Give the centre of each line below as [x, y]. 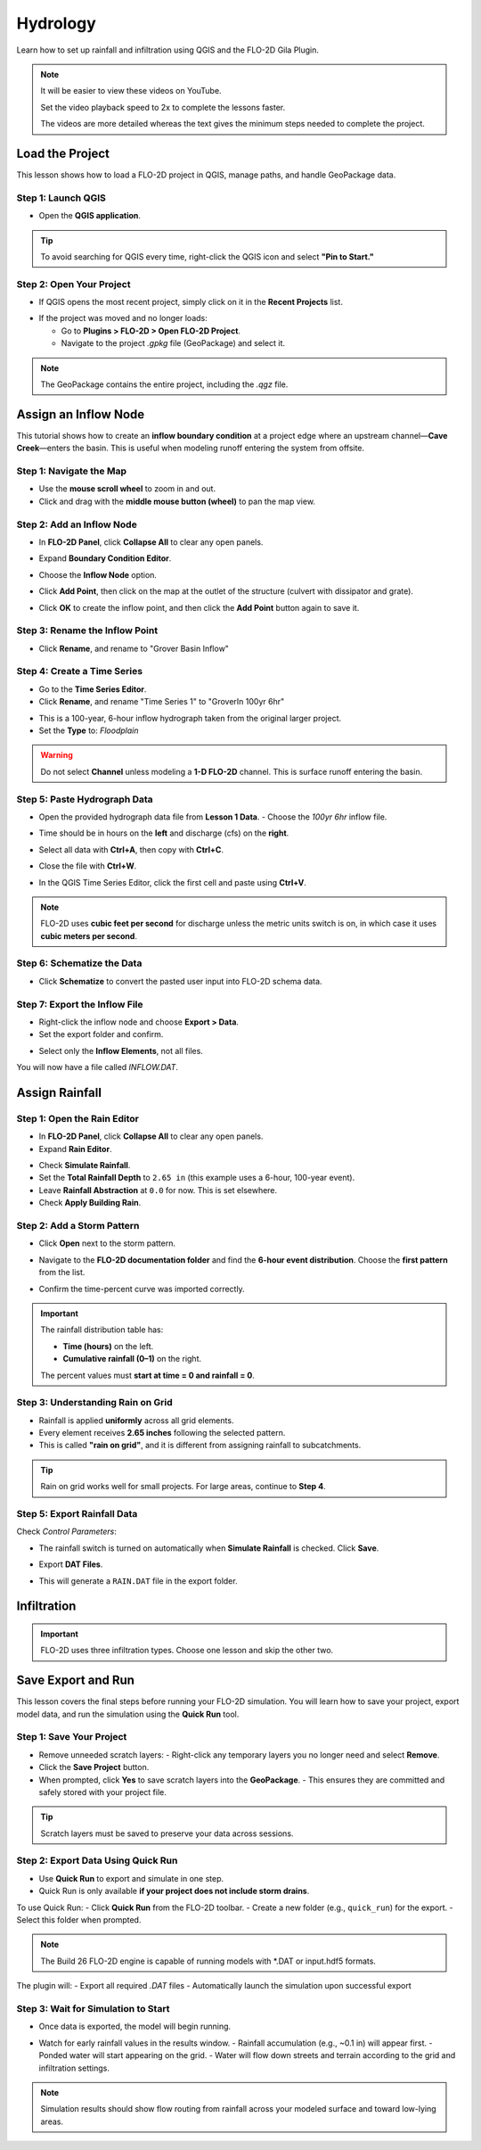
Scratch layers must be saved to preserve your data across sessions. [167, 1833]
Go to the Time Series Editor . [93, 689]
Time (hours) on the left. [108, 1346]
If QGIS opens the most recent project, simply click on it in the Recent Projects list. [191, 302]
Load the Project [63, 153]
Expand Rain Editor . [75, 1149]
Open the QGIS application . [90, 216]
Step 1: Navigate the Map [71, 471]
